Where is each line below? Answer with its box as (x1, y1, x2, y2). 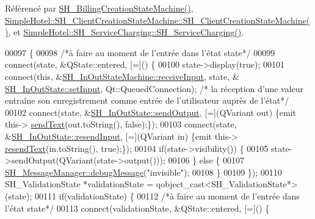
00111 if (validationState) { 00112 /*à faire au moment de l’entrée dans (35, 189, 300, 202)
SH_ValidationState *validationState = (5, 178, 154, 190)
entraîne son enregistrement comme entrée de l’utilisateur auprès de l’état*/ (5, 94, 289, 107)
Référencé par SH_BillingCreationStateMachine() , (5, 2, 194, 14)
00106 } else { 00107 (168, 154, 244, 167)
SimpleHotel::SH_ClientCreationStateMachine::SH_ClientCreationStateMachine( (5, 13, 310, 26)
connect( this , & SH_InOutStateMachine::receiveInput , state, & (5, 70, 239, 82)
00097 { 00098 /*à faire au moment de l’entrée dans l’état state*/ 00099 (5, 46, 275, 59)
